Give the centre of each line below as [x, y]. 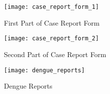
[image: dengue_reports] [44, 70]
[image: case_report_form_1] [52, 7]
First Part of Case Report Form [52, 22]
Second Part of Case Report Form [55, 54]
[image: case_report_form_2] [52, 39]
